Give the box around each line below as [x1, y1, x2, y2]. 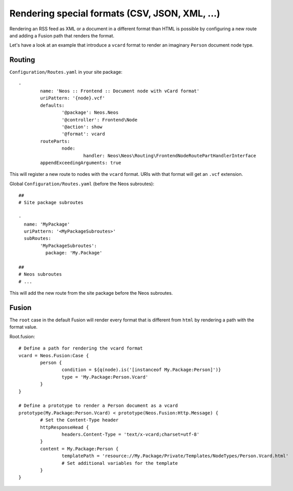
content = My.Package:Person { [40, 446, 119, 452]
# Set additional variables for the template [61, 460, 178, 466]
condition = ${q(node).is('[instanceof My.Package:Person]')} [61, 367, 221, 373]
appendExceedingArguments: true [40, 159, 121, 166]
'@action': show [61, 124, 102, 130]
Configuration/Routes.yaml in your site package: [9, 69, 122, 75]
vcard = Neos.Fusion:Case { [18, 353, 89, 358]
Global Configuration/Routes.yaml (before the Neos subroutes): [9, 180, 155, 187]
